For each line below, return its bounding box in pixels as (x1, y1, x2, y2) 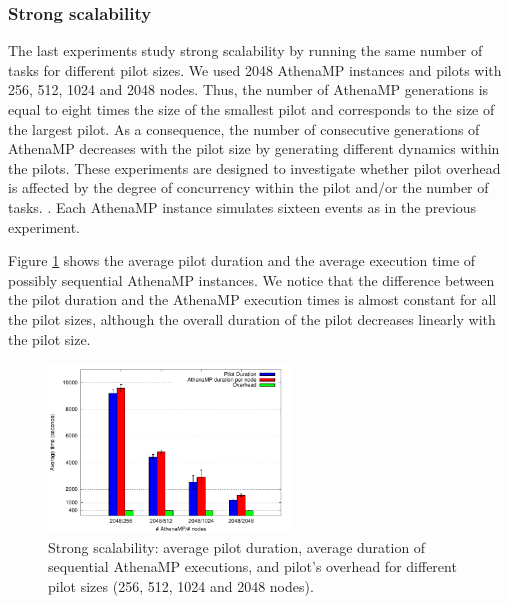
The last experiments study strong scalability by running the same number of (8, 40, 483, 61)
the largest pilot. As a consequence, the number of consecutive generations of (8, 118, 480, 139)
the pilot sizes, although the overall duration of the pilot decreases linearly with (8, 308, 496, 329)
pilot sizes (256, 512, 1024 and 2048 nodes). (48, 575, 314, 596)
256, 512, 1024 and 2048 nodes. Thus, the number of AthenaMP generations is (8, 79, 489, 100)
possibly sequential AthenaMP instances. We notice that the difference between (8, 269, 495, 290)
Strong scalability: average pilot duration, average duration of (48, 536, 426, 557)
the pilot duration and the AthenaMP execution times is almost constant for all (8, 289, 497, 310)
